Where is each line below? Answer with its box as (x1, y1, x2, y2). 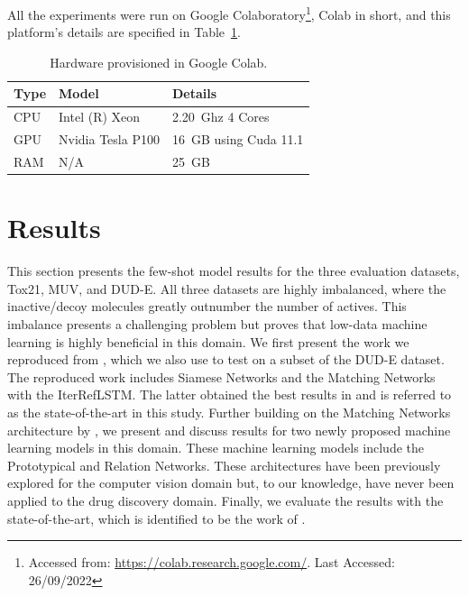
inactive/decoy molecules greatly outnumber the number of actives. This (7, 297, 407, 316)
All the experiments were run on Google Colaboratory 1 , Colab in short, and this (7, 3, 451, 23)
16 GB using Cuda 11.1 (171, 130, 304, 149)
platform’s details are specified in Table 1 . (7, 23, 241, 41)
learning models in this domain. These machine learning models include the (7, 438, 424, 457)
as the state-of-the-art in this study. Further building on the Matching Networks (7, 402, 451, 421)
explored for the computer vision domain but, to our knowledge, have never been (7, 473, 455, 492)
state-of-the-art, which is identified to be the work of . (7, 509, 306, 527)
